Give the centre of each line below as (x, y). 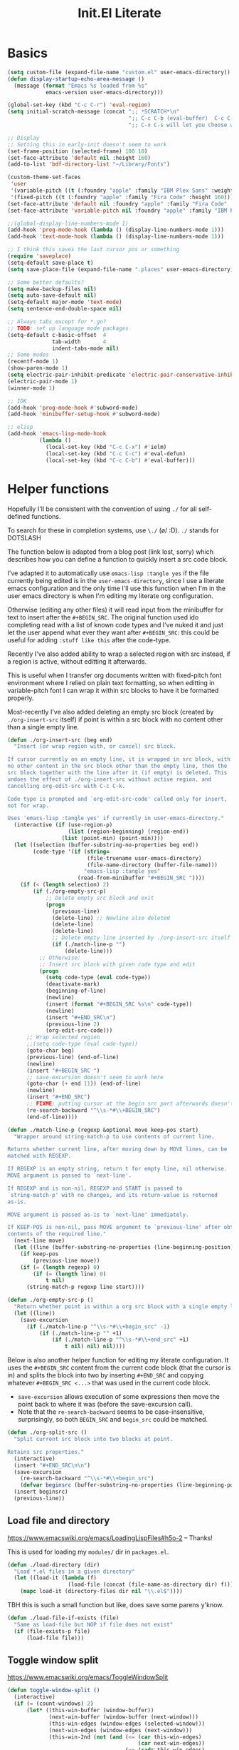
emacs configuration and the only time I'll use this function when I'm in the (117, 588)
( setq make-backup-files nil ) (52, 289)
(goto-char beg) (50, 1051)
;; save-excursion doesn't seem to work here (95, 1077)
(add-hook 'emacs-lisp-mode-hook (57, 434)
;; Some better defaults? (46, 282)
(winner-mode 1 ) (31, 388)
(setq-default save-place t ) (51, 263)
